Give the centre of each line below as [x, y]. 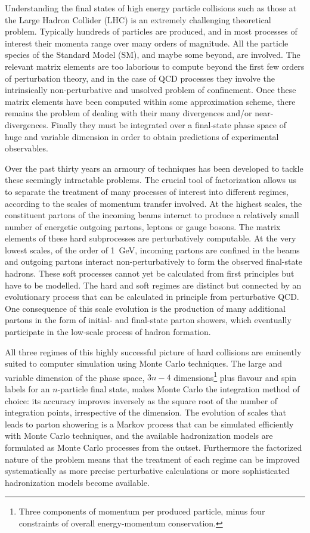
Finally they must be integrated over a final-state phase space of [168, 124]
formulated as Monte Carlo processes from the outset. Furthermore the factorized [154, 447]
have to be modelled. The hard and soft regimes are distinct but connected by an [153, 285]
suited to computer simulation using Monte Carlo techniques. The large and [144, 363]
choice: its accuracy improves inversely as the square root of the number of [141, 400]
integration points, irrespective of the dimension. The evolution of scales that [145, 412]
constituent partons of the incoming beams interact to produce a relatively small [152, 215]
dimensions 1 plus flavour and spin [235, 376]
